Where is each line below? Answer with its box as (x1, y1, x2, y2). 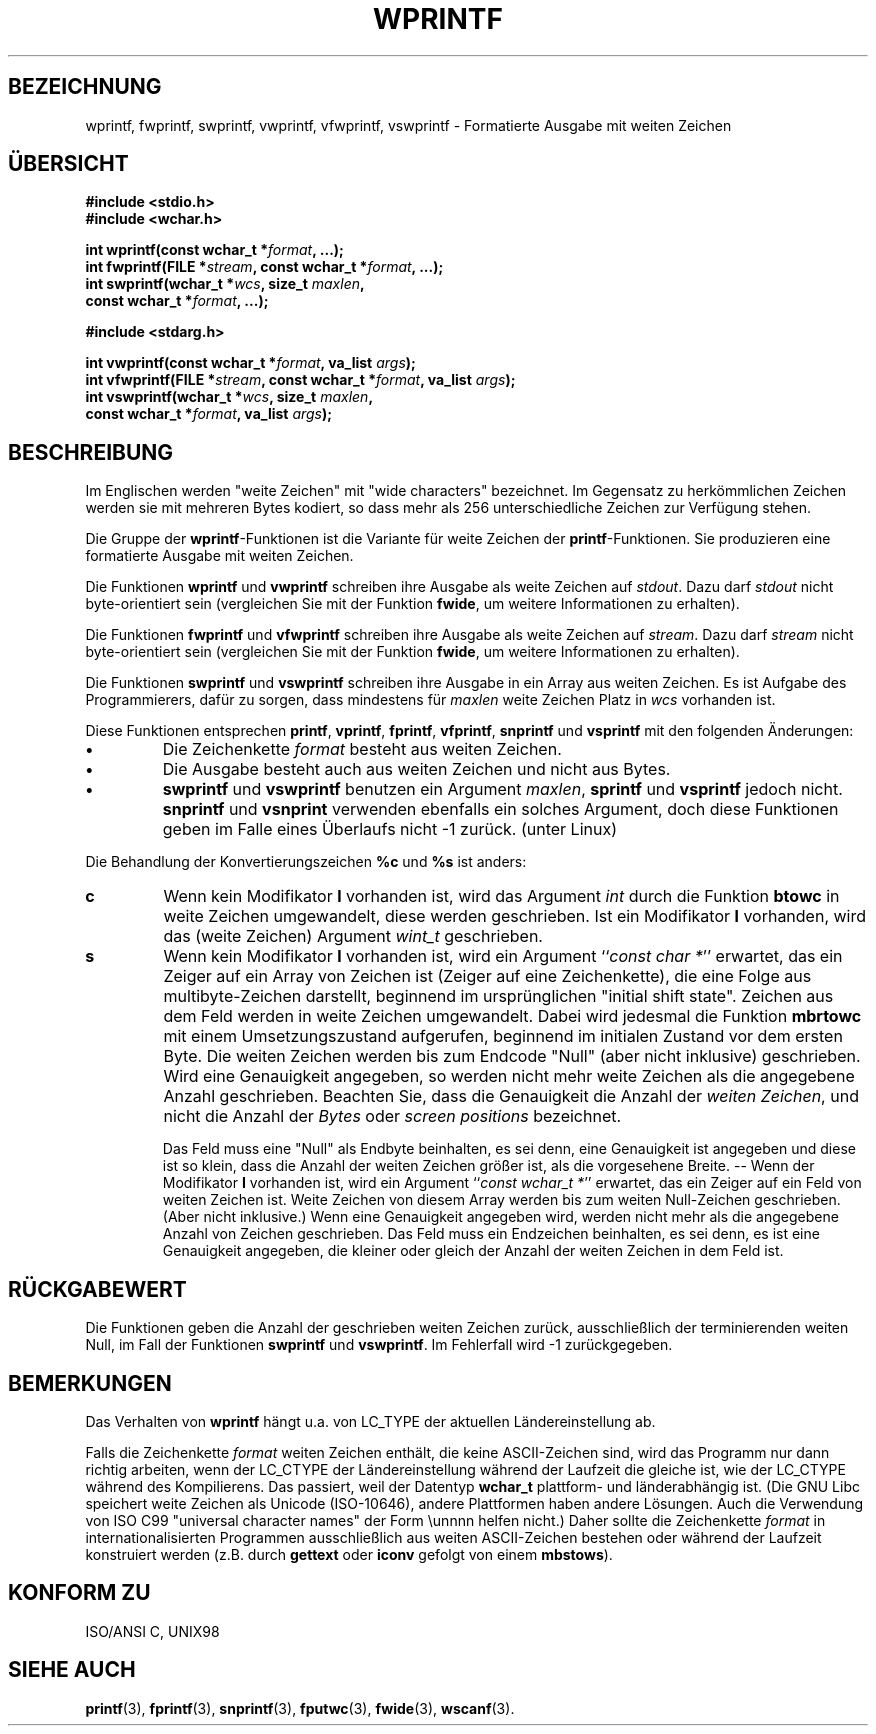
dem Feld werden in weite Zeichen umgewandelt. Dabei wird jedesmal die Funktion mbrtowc (163, 1006, 862, 1027)
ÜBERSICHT (8, 151, 129, 177)
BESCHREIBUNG (8, 439, 174, 465)
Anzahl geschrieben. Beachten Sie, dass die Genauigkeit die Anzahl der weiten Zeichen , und (163, 1086, 859, 1107)
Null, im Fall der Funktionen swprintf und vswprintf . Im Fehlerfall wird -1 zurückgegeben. (85, 1336, 673, 1354)
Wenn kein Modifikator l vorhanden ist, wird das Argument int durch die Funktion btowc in (163, 886, 840, 907)
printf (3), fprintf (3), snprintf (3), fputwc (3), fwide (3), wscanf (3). (85, 1699, 515, 1717)
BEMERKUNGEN (8, 1370, 172, 1396)
